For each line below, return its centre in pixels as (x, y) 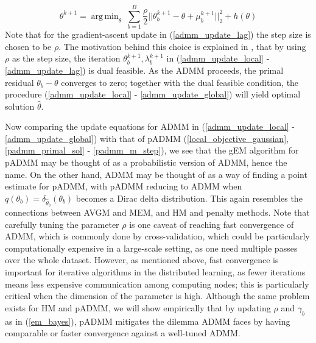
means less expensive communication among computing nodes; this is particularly (157, 284)
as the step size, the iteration (66, 58)
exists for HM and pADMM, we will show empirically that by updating (138, 307)
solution (20, 106)
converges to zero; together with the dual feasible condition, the (180, 82)
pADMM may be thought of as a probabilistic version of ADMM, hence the (146, 162)
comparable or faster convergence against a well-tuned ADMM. (123, 333)
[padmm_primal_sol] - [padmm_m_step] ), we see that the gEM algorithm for (152, 150)
